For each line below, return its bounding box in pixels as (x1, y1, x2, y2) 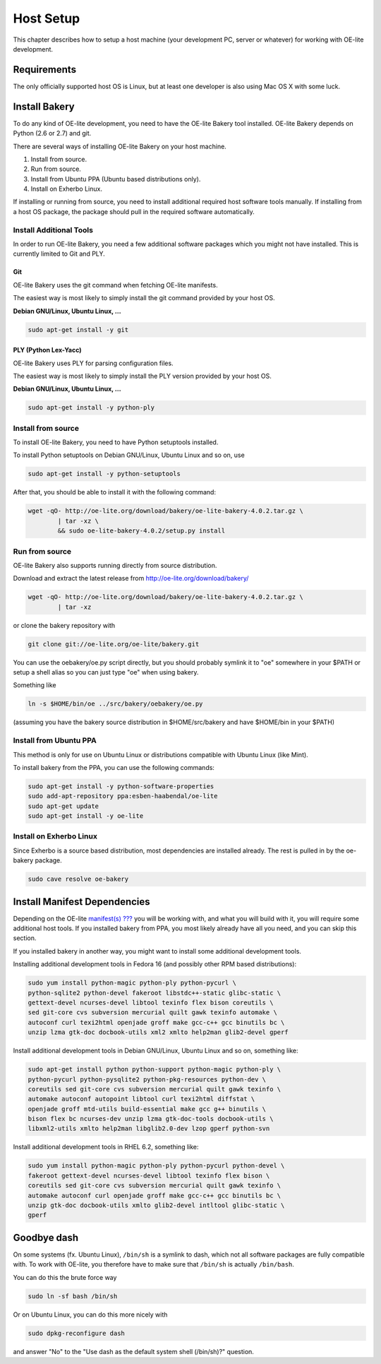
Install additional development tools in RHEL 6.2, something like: (13, 1143, 199, 1151)
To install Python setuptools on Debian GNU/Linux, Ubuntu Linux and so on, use (13, 451, 245, 459)
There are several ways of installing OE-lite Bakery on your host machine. (13, 142, 227, 150)
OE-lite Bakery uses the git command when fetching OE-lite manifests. (13, 280, 218, 289)
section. (13, 934, 37, 942)
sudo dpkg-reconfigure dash (28, 1329, 125, 1337)
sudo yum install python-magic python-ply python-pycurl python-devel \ (28, 1162, 285, 1170)
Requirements (13, 64, 77, 76)
